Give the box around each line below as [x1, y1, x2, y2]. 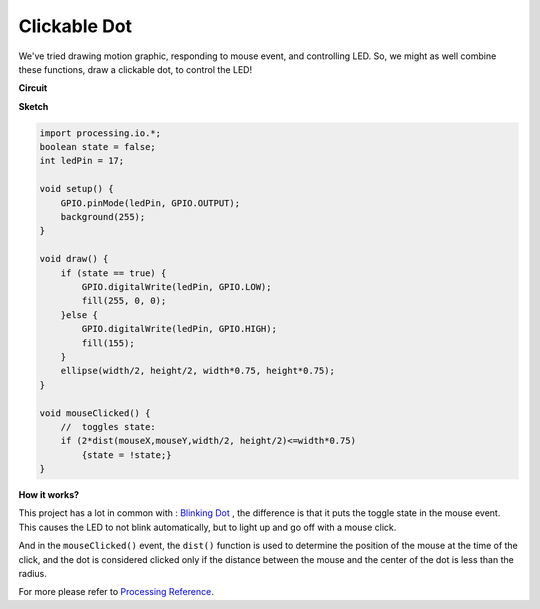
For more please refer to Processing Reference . [18, 586, 214, 598]
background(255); [60, 211, 146, 223]
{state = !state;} [81, 449, 172, 460]
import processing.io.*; [39, 127, 162, 139]
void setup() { [39, 183, 114, 195]
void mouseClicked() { [39, 407, 151, 419]
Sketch [18, 100, 49, 112]
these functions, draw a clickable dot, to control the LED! [18, 63, 253, 75]
